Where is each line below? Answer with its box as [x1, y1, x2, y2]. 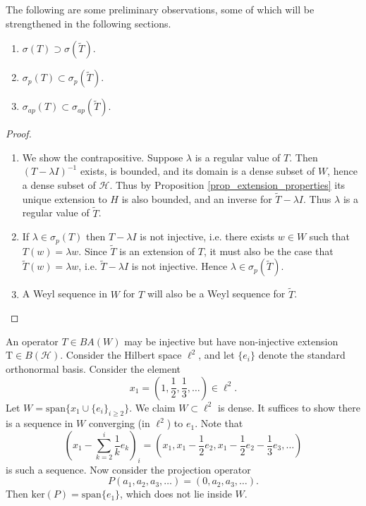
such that [309, 229, 350, 244]
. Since [78, 243, 107, 258]
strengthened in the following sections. [6, 16, 171, 30]
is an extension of [119, 243, 195, 258]
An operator [6, 333, 59, 348]
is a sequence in [6, 416, 73, 431]
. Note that [195, 416, 243, 431]
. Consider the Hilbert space [60, 347, 182, 362]
